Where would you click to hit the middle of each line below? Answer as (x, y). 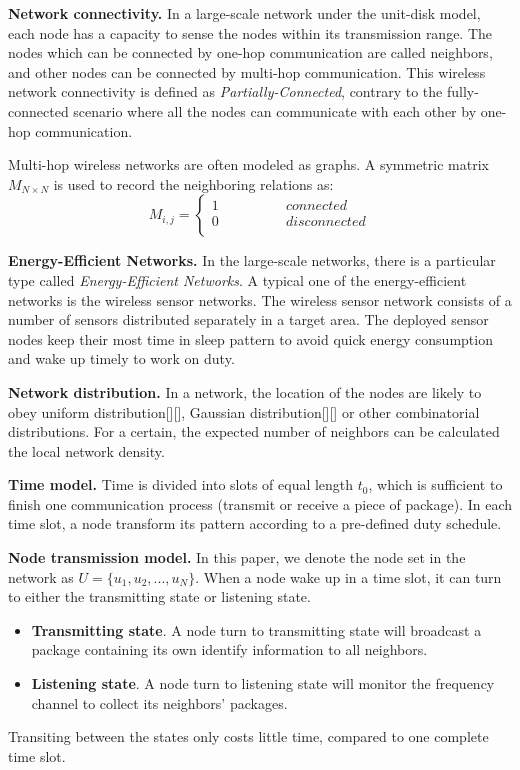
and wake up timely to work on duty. (121, 358)
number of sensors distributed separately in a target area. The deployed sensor (248, 319)
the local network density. (86, 450)
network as (41, 576)
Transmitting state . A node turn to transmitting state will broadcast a (256, 629)
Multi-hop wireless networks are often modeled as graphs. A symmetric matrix (248, 164)
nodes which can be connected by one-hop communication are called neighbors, (250, 52)
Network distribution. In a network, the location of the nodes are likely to (245, 391)
